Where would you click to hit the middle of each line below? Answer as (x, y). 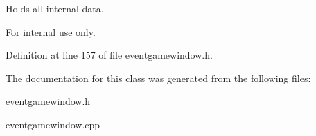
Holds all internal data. (55, 8)
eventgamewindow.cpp (53, 124)
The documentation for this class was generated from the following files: (158, 78)
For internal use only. (51, 31)
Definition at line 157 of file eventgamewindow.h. (109, 55)
